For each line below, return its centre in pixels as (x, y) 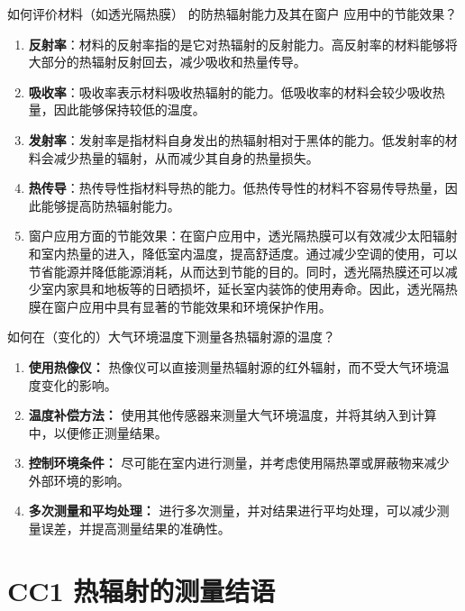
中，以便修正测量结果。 (98, 432)
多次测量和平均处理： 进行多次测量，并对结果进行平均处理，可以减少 (232, 511)
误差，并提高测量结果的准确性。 (136, 529)
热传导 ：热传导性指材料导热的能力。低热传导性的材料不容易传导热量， (237, 188)
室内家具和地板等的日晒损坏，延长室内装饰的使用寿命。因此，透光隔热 (249, 289)
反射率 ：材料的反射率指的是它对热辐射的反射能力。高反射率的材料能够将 (243, 44)
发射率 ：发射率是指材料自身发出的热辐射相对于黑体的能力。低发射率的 (237, 139)
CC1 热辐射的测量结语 (141, 590)
